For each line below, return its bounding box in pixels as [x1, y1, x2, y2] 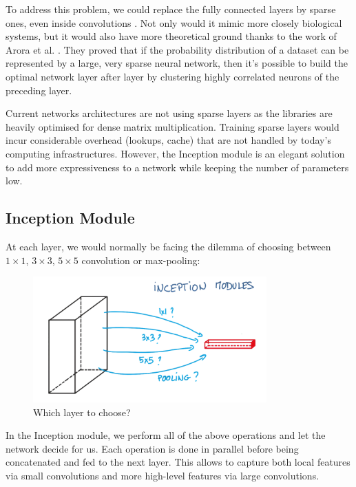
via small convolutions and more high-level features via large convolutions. [6, 468, 320, 482]
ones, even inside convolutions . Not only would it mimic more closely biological [6, 15, 342, 30]
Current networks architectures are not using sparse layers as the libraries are [6, 106, 333, 120]
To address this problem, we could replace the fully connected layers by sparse [6, 2, 336, 16]
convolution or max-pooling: [81, 252, 200, 267]
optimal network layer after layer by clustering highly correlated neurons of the [6, 69, 339, 83]
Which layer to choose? [33, 404, 131, 419]
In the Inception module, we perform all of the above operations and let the [6, 428, 326, 442]
